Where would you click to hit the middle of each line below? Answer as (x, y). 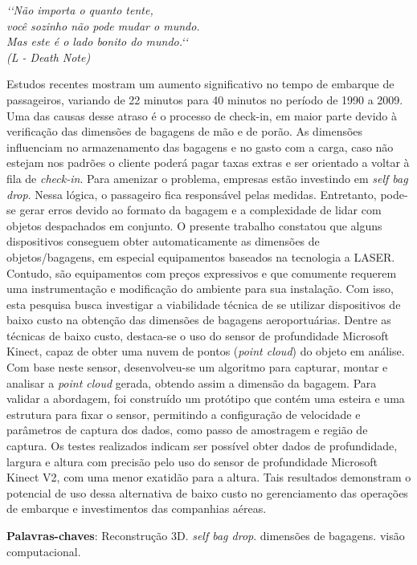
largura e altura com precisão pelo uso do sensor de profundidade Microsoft (192, 461)
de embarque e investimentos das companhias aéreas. (137, 508)
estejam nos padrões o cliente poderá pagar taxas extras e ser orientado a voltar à (208, 163)
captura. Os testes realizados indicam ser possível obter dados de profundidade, (202, 446)
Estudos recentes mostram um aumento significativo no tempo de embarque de (200, 84)
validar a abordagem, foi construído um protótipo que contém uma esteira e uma (206, 398)
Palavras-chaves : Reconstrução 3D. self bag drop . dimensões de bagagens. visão (206, 535)
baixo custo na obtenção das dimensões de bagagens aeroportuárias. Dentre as (199, 320)
